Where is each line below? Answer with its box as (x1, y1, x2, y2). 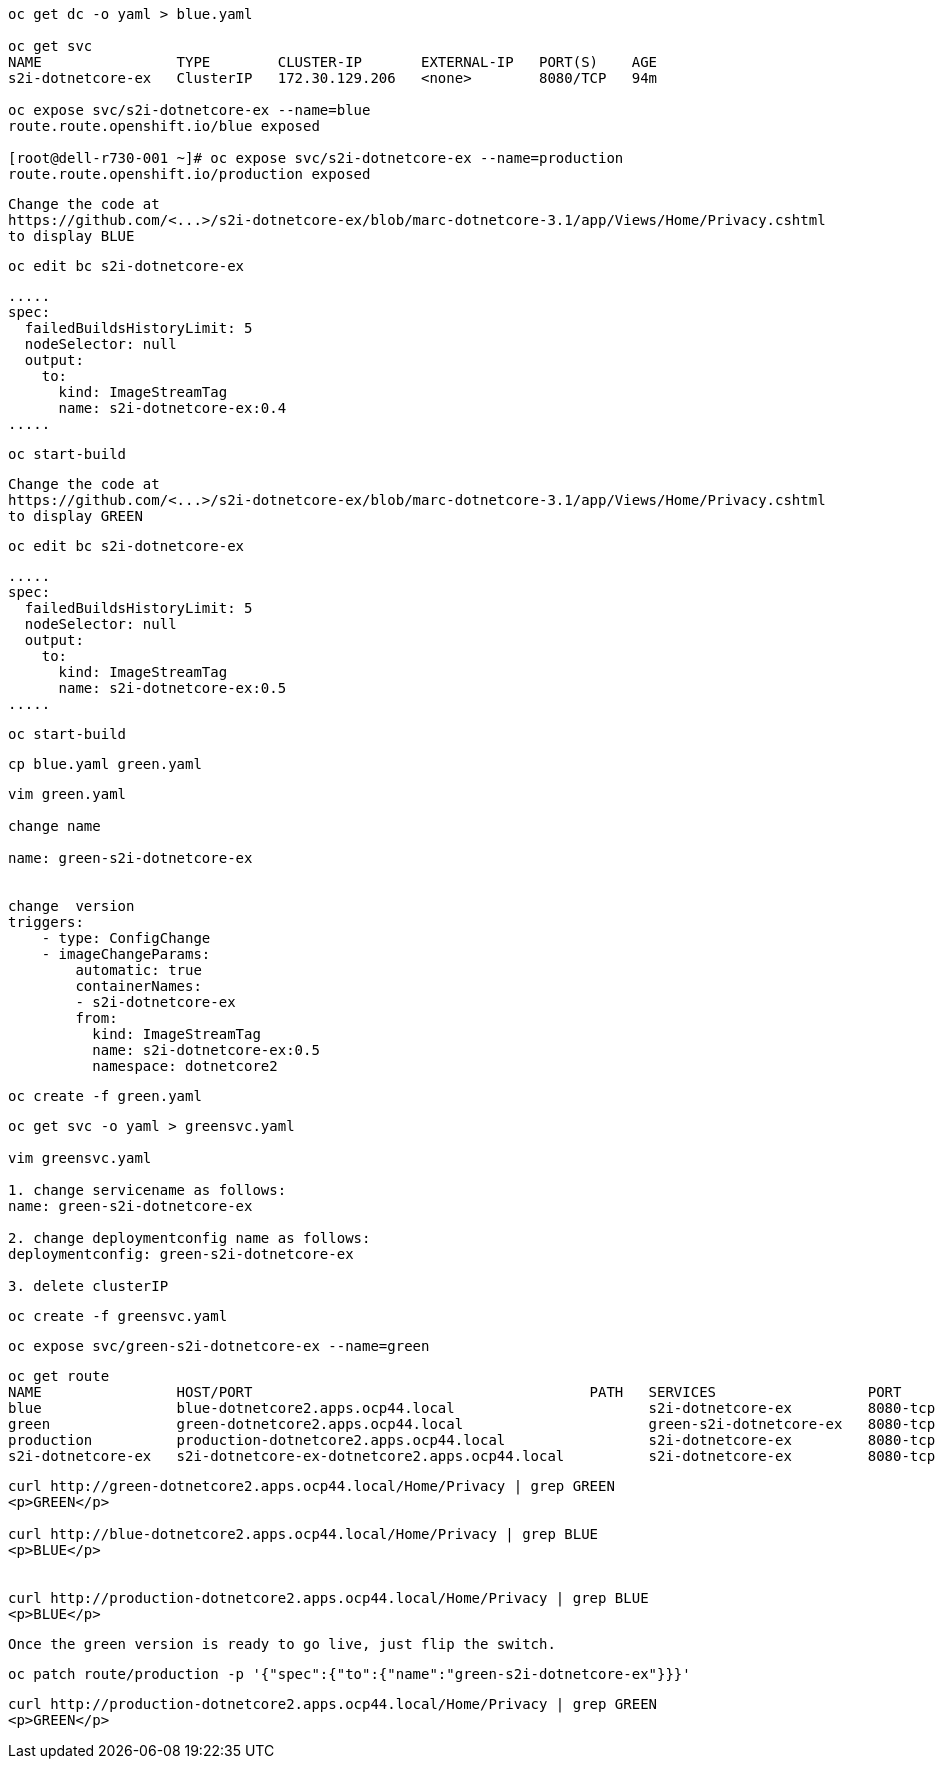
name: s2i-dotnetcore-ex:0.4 (58, 400, 287, 416)
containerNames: (75, 978, 202, 994)
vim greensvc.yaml (8, 1150, 152, 1166)
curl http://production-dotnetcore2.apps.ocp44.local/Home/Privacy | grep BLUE (8, 1590, 649, 1606)
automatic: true (75, 962, 202, 978)
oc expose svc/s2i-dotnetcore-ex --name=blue (8, 102, 371, 118)
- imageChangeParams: (41, 946, 211, 962)
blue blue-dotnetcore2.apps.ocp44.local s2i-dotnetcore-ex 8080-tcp (8, 1400, 936, 1416)
